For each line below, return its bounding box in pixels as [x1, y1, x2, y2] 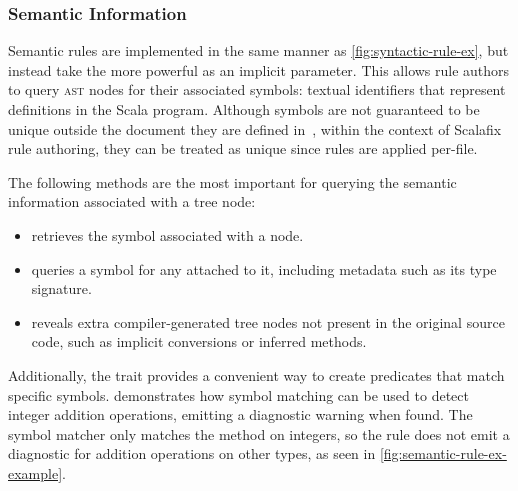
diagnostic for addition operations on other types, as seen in [8, 443, 376, 464]
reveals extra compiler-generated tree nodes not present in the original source [31, 311, 505, 332]
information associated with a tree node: [8, 191, 256, 212]
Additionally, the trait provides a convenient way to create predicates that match [8, 364, 505, 385]
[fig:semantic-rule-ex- [379, 443, 507, 464]
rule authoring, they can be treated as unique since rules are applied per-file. [8, 138, 478, 159]
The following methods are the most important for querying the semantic [8, 171, 457, 192]
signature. [31, 278, 92, 299]
